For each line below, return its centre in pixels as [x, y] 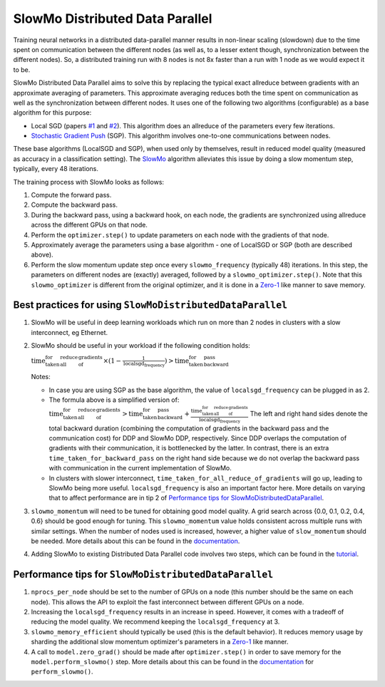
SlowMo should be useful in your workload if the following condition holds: [141, 346]
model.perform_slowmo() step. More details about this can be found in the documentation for [172, 661]
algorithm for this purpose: [52, 113]
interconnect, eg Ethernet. [70, 332]
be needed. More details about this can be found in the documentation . [135, 541]
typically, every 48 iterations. [56, 169]
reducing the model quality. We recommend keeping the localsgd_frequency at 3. [155, 622]
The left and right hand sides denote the [309, 414]
